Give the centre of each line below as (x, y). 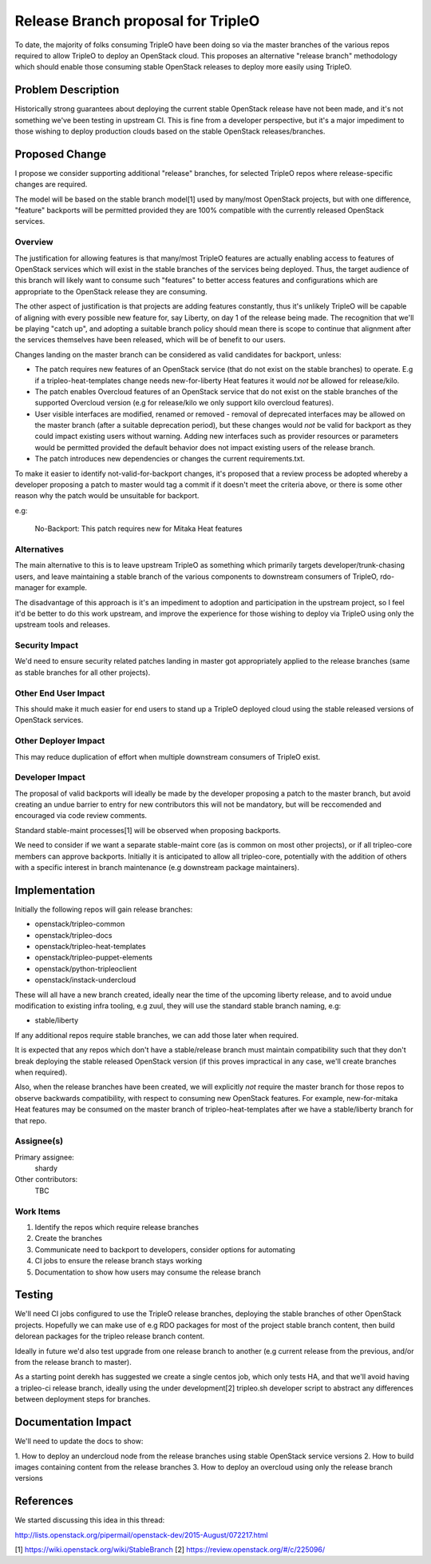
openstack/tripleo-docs (73, 935)
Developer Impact (50, 777)
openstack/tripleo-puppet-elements (94, 958)
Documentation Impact (73, 1422)
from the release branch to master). (73, 1363)
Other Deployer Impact (60, 741)
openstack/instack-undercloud (85, 980)
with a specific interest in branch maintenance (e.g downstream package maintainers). (157, 867)
